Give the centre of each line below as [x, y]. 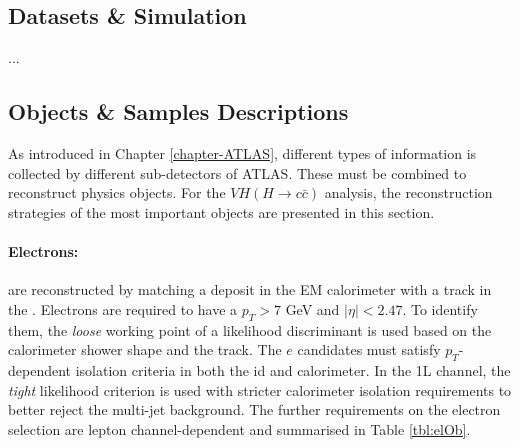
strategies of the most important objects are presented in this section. [221, 211]
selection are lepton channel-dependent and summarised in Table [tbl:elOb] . [239, 428]
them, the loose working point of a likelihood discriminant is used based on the [250, 329]
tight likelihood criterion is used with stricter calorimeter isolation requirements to [260, 389]
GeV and [312, 308]
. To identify [440, 308]
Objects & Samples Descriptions [178, 111]
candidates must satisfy [369, 349]
